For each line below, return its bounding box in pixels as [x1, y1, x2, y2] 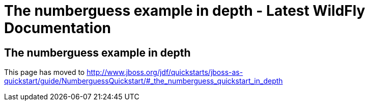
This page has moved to [4, 68, 85, 77]
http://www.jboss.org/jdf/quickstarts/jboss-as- [87, 68, 243, 77]
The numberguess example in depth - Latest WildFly [4, 2, 365, 19]
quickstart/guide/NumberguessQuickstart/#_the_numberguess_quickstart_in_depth [4, 76, 283, 86]
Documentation [4, 19, 111, 37]
